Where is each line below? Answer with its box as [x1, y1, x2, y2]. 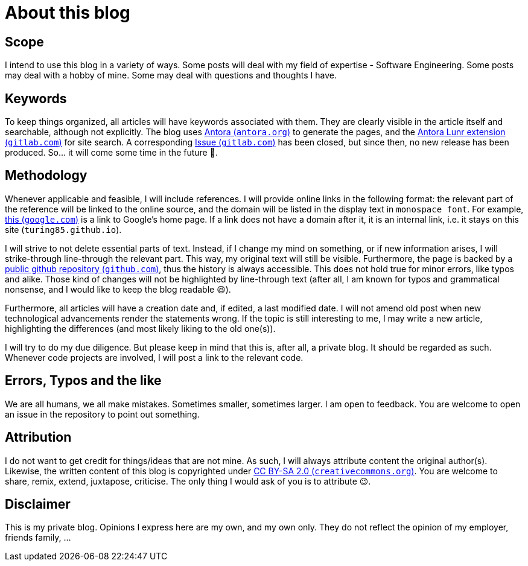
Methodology [5, 168, 87, 183]
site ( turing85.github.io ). [5, 224, 122, 235]
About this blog [5, 2, 130, 23]
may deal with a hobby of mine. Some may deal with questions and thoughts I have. [5, 70, 337, 81]
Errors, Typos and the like [5, 373, 162, 389]
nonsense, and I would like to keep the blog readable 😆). [5, 284, 231, 294]
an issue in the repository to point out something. [5, 409, 200, 419]
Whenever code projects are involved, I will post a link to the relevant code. [5, 352, 304, 363]
